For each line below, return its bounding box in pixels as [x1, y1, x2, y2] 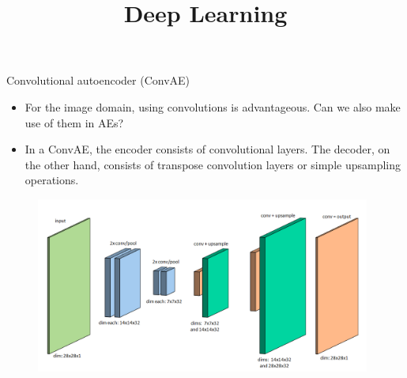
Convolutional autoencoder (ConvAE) [6, 72, 190, 89]
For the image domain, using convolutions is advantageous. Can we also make [24, 98, 401, 115]
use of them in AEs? [24, 114, 124, 130]
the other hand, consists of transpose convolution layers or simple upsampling [24, 156, 401, 172]
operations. [24, 172, 79, 188]
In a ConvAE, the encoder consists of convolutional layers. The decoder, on [24, 141, 390, 157]
